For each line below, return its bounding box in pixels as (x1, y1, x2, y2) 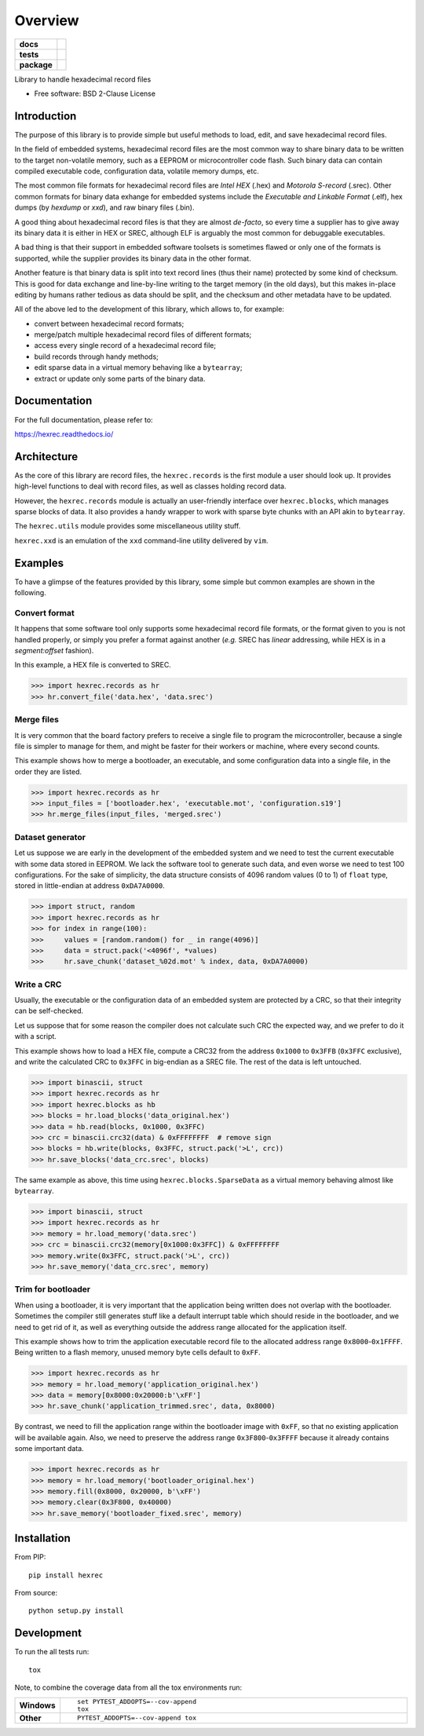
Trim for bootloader (14, 1284, 90, 1295)
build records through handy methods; (34, 352, 159, 361)
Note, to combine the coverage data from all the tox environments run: (14, 1683, 243, 1692)
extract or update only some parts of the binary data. (34, 374, 206, 383)
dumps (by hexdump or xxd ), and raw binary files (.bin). (14, 203, 196, 212)
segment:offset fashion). (14, 646, 94, 656)
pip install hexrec (28, 1570, 104, 1580)
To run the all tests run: (14, 1647, 90, 1657)
